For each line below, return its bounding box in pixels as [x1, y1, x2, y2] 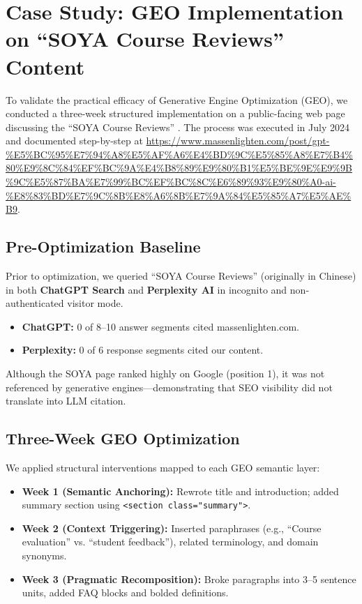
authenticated [6, 296, 64, 310]
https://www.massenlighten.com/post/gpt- [146, 133, 330, 148]
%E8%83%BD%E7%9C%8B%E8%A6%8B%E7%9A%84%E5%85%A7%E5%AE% [6, 188, 352, 202]
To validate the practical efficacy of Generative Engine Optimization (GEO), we [6, 92, 348, 107]
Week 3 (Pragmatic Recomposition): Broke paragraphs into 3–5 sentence [22, 571, 356, 586]
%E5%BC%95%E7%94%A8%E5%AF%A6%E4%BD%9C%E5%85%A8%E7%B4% [6, 146, 353, 161]
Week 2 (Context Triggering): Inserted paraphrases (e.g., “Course [22, 520, 322, 535]
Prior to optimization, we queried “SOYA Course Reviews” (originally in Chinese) [6, 269, 356, 283]
